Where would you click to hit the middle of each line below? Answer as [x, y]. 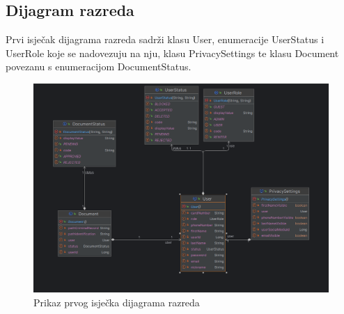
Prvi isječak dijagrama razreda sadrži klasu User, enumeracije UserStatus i [165, 39]
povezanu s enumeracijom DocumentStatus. [99, 66]
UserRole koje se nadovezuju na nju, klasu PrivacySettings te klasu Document [172, 53]
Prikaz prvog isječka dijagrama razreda [117, 302]
